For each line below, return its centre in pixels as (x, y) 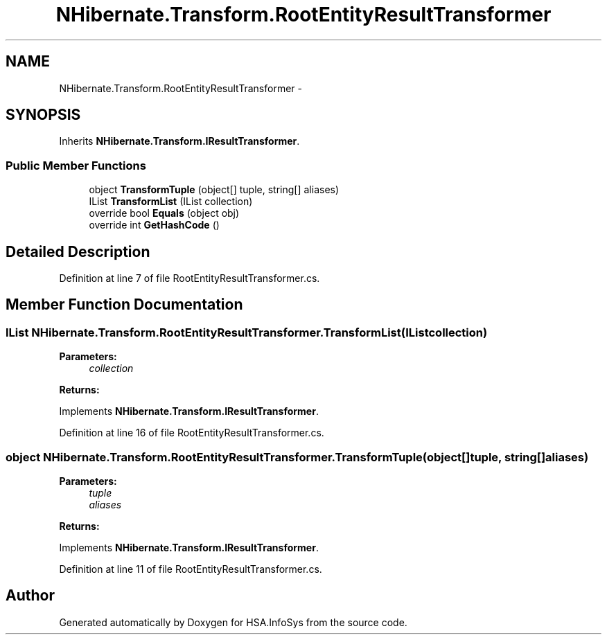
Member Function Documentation (124, 305)
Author (30, 596)
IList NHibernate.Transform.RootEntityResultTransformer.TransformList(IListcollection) (247, 332)
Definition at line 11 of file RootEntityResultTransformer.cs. (191, 569)
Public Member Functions (76, 165)
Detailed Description (78, 251)
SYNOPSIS (43, 115)
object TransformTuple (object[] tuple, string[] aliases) (214, 190)
